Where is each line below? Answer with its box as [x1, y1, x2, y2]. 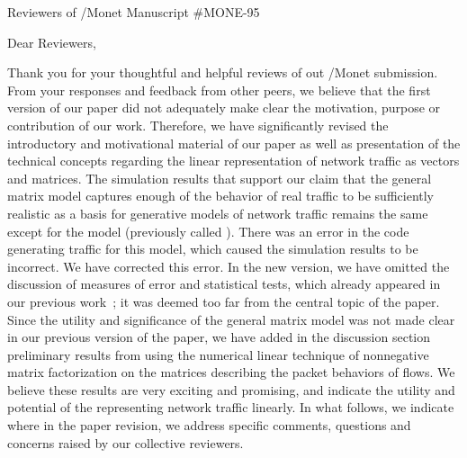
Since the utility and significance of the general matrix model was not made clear [7, 310, 455, 328]
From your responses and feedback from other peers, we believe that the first [7, 80, 431, 99]
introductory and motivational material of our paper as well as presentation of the [7, 133, 461, 152]
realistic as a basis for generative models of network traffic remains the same [7, 203, 428, 222]
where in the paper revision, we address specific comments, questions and [7, 416, 411, 435]
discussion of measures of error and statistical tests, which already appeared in [7, 274, 441, 293]
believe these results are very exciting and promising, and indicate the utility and [7, 380, 455, 399]
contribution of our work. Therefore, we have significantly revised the [7, 115, 389, 134]
